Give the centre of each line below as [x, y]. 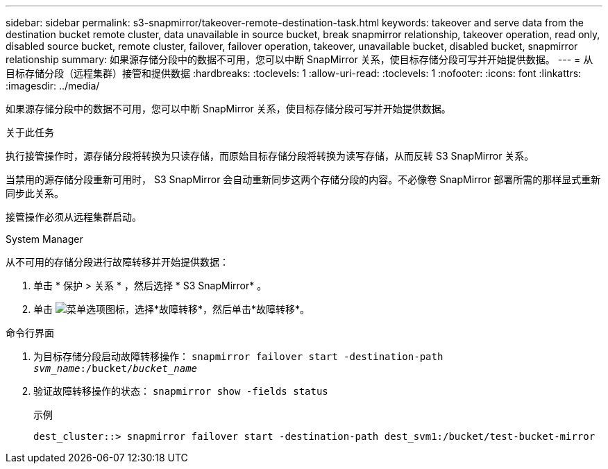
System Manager [44, 239]
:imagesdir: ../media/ [53, 86]
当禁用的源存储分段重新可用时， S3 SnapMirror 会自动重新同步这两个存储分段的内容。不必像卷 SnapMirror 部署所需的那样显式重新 [303, 179]
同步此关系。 [35, 193]
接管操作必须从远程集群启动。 [74, 217]
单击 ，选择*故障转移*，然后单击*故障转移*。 [171, 309]
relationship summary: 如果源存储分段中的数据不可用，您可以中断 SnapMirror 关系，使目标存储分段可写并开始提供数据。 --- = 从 [299, 59]
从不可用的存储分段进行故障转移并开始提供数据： [117, 262]
